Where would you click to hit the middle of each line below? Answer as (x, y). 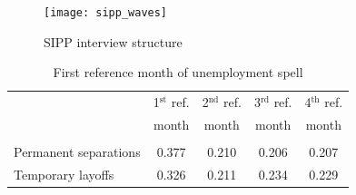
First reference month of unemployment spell (178, 72)
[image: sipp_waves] (106, 13)
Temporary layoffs (64, 174)
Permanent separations (77, 152)
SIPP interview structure (113, 41)
